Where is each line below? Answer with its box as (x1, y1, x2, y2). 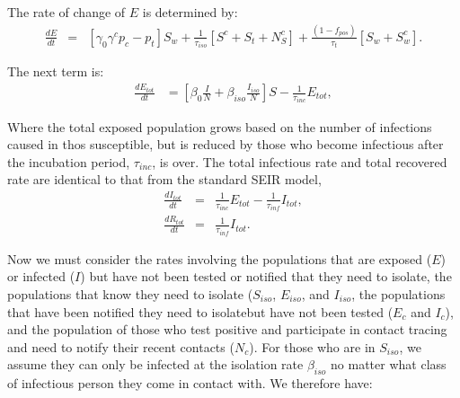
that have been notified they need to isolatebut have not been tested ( (7, 302, 394, 321)
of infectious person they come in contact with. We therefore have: (7, 374, 373, 393)
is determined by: (142, 3, 238, 21)
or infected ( (7, 267, 75, 286)
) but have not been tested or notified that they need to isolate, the (80, 267, 452, 286)
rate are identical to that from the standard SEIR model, (7, 170, 322, 189)
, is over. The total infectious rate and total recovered (152, 152, 447, 171)
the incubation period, (7, 152, 130, 171)
